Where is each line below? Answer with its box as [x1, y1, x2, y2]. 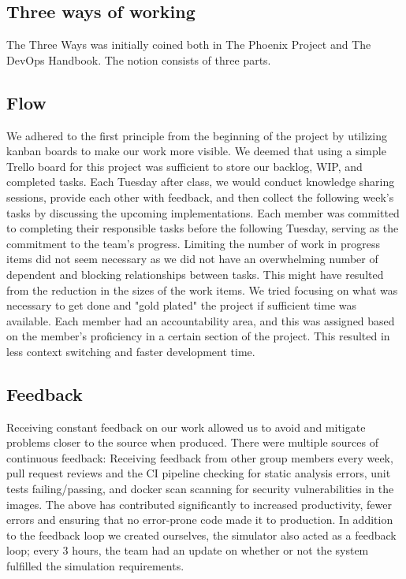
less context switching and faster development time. [6, 343, 255, 359]
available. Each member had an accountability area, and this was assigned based [6, 312, 395, 328]
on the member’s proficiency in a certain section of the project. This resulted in [6, 328, 390, 344]
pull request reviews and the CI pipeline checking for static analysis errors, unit [6, 465, 391, 481]
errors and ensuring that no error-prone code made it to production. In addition [6, 511, 393, 528]
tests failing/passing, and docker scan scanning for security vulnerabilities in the [6, 481, 394, 497]
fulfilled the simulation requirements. [6, 558, 184, 574]
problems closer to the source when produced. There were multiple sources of [6, 434, 378, 451]
